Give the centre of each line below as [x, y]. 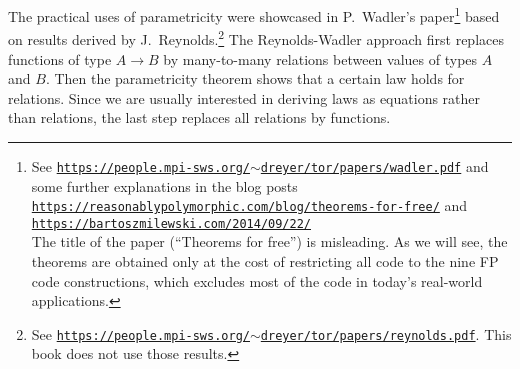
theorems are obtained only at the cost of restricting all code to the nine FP [265, 261]
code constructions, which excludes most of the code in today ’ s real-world [257, 280]
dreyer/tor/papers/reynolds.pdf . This [386, 333]
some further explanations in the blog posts [164, 185]
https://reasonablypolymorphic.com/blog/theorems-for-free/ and [249, 205]
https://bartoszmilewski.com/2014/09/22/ [171, 223]
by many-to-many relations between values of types [320, 58]
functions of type [60, 58]
